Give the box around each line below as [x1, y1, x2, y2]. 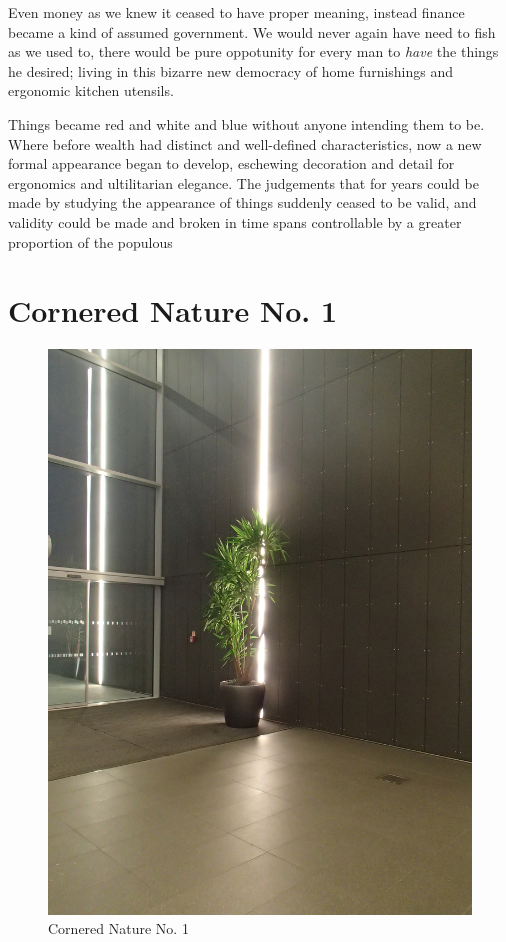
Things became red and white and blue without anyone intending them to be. [8, 113, 485, 134]
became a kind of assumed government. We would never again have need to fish [8, 21, 496, 42]
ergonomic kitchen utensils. [8, 80, 174, 101]
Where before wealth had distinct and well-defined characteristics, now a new [8, 133, 482, 154]
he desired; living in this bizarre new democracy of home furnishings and [8, 60, 454, 81]
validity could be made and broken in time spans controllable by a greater [8, 211, 462, 232]
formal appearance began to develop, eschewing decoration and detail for [8, 153, 455, 174]
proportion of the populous [8, 231, 173, 252]
